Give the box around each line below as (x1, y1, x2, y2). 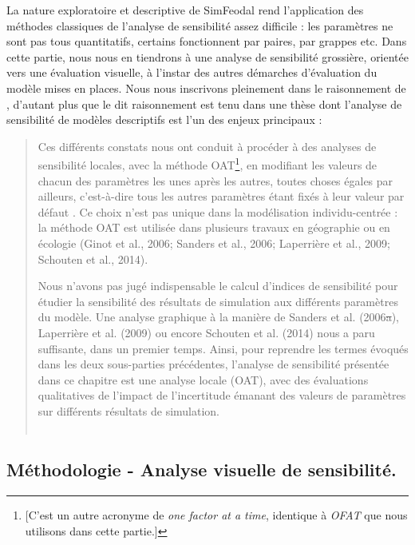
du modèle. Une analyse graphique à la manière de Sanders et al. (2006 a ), (38, 308, 399, 325)
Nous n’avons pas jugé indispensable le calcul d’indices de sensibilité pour (38, 277, 398, 294)
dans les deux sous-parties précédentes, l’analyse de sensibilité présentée (38, 356, 389, 372)
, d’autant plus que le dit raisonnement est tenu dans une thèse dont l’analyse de (6, 95, 402, 112)
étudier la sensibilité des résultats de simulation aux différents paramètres (38, 292, 398, 309)
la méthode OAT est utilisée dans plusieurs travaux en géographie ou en (38, 219, 390, 236)
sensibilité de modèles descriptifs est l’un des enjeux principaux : (6, 111, 322, 128)
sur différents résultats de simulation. (38, 402, 220, 419)
